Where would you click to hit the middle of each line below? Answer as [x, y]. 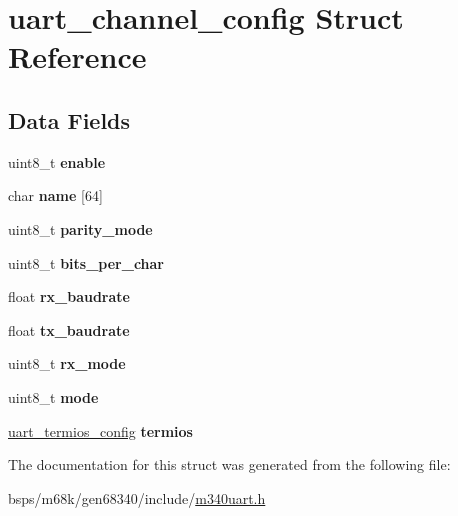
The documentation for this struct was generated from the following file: [229, 464]
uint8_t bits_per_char [86, 262]
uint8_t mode [53, 396]
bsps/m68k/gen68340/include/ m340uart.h [137, 497]
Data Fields [69, 119]
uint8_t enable [57, 161]
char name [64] [55, 195]
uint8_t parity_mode [80, 228]
